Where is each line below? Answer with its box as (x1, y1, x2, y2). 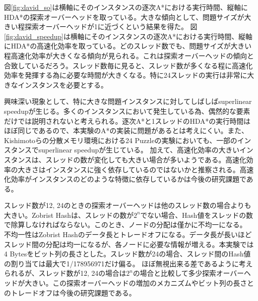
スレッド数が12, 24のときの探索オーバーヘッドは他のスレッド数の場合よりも (4, 200, 252, 210)
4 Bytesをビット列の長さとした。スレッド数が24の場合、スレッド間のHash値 (4, 249, 251, 259)
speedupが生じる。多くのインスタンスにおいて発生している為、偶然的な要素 (4, 105, 251, 116)
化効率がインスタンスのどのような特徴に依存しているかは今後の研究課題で (4, 174, 247, 184)
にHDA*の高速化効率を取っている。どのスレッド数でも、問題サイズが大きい (4, 41, 252, 51)
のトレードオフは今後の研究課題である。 (4, 287, 136, 298)
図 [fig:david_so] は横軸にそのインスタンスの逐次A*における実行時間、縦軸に (4, 2, 248, 12)
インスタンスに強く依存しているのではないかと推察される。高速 (45, 164, 254, 174)
